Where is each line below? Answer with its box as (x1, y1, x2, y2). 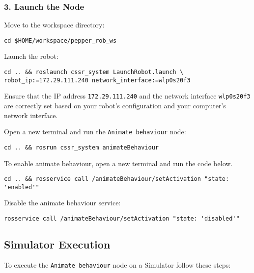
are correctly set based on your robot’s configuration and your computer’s (4, 100, 226, 111)
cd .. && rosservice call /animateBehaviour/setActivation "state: (4, 175, 229, 183)
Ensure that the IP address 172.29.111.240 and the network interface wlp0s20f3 (4, 91, 251, 101)
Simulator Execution (4, 237, 111, 252)
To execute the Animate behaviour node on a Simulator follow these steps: (4, 259, 231, 270)
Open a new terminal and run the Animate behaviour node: (4, 126, 186, 137)
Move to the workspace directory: (4, 20, 105, 30)
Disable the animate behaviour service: (4, 198, 121, 208)
